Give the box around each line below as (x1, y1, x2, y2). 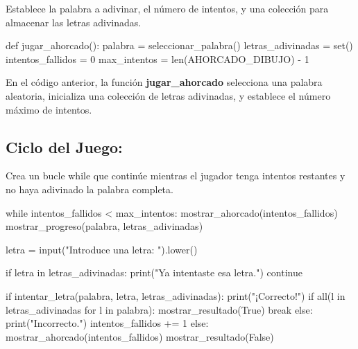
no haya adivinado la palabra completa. (6, 181, 173, 196)
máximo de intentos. (6, 102, 92, 116)
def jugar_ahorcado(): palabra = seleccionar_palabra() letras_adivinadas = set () (6, 38, 353, 53)
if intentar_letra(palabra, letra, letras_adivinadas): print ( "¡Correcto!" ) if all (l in (6, 288, 346, 303)
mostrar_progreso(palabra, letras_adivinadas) (6, 219, 203, 233)
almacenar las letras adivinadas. (6, 15, 142, 29)
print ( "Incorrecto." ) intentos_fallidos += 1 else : (6, 316, 209, 330)
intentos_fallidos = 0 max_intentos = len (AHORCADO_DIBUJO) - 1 (6, 51, 309, 66)
